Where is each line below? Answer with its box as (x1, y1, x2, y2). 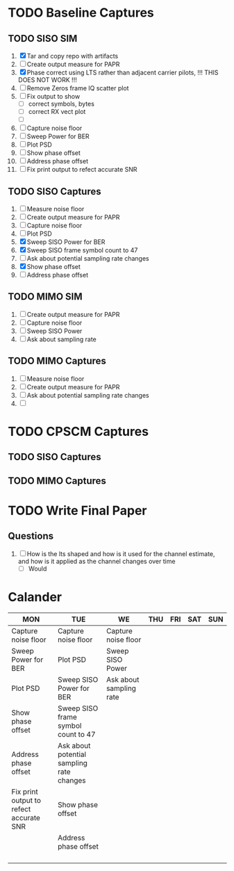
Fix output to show (26, 92, 81, 100)
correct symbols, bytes (28, 99, 94, 108)
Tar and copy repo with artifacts (26, 52, 119, 60)
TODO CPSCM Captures (8, 423, 149, 439)
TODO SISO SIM (8, 33, 78, 44)
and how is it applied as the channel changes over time (17, 557, 176, 565)
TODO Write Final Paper (8, 503, 148, 519)
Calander (8, 589, 62, 605)
